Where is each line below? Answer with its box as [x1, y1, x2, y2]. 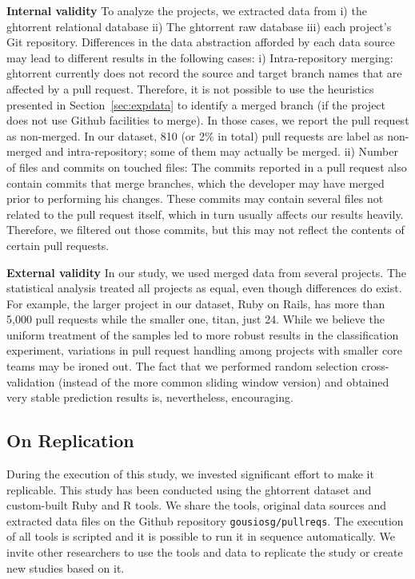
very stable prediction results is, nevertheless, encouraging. [6, 389, 293, 406]
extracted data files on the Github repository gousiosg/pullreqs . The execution [6, 512, 404, 529]
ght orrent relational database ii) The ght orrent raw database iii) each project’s [6, 18, 392, 34]
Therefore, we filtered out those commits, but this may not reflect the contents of [6, 221, 405, 238]
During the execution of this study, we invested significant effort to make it [6, 466, 374, 482]
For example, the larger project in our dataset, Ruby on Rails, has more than [6, 295, 385, 311]
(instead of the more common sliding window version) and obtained [58, 373, 389, 390]
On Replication [6, 428, 134, 453]
